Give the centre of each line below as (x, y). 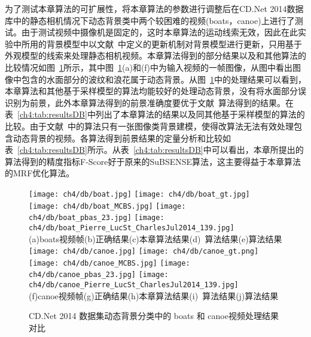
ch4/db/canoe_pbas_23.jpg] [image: (99, 275)
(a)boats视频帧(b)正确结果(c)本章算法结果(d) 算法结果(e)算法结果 (155, 238)
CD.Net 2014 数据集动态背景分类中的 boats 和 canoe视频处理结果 (154, 316)
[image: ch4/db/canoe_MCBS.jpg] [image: (109, 263)
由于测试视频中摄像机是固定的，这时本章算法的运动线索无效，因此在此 (159, 32)
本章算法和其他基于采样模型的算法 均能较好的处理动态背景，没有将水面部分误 (155, 91)
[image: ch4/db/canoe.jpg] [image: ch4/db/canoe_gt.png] (144, 252)
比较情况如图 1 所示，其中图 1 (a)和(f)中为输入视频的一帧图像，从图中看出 (149, 67)
